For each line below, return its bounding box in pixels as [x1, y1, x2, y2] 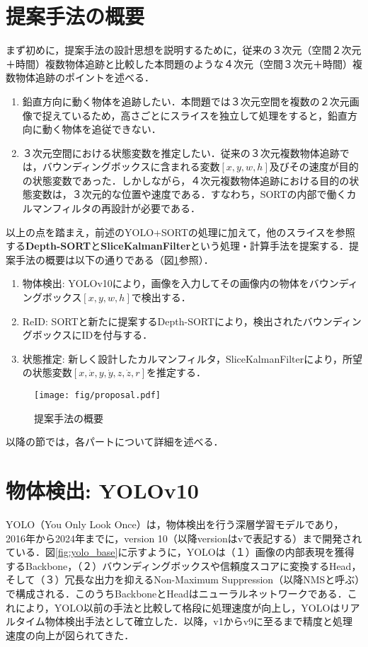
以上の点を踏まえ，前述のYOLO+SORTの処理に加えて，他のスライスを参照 [6, 224, 355, 239]
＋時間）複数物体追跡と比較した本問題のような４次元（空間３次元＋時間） [6, 56, 352, 71]
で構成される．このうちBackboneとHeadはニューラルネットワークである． [6, 585, 347, 600]
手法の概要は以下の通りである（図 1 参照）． [15, 252, 214, 267]
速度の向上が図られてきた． [6, 627, 134, 642]
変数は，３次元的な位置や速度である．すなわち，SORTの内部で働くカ [32, 187, 357, 202]
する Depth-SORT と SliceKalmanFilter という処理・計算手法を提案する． [6, 238, 350, 253]
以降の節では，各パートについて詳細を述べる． [6, 434, 224, 449]
